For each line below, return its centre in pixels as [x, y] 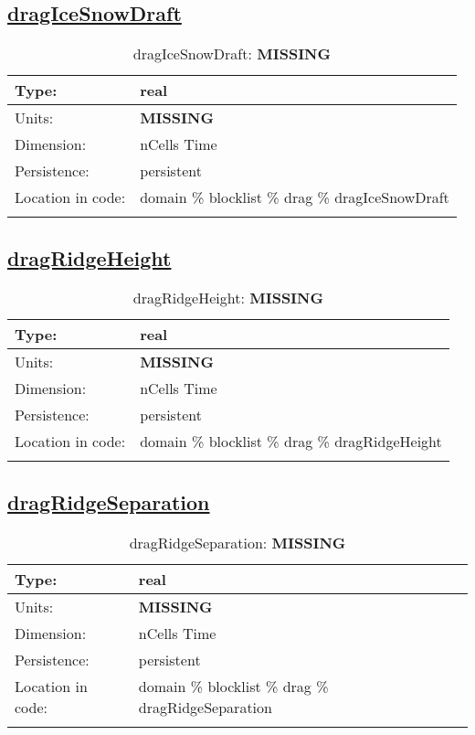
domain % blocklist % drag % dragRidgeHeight [291, 442]
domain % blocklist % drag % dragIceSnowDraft [295, 197]
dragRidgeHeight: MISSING [228, 298]
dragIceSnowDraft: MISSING [232, 54]
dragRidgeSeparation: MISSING [237, 542]
